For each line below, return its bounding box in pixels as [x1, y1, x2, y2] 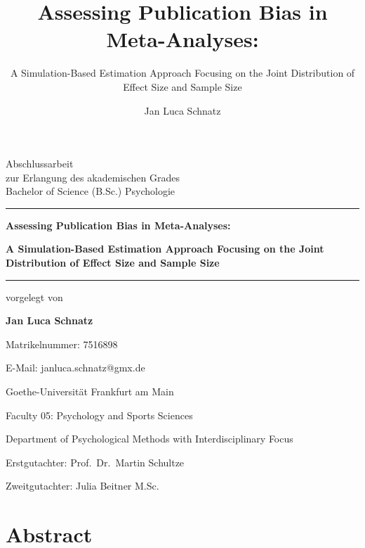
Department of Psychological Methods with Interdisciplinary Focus [6, 431, 293, 446]
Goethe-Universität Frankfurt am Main [6, 384, 174, 399]
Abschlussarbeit [6, 156, 74, 171]
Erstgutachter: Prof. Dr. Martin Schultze [6, 454, 185, 469]
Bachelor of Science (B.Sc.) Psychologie [6, 184, 175, 198]
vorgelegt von [6, 289, 63, 304]
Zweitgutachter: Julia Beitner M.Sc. [6, 478, 159, 493]
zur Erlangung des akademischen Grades [6, 170, 180, 184]
